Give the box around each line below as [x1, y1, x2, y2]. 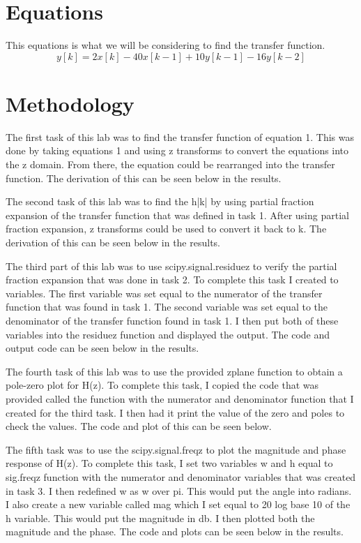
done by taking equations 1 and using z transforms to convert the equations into [6, 143, 349, 158]
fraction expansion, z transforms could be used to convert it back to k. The [6, 221, 327, 236]
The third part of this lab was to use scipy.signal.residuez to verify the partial [6, 258, 337, 273]
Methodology [6, 89, 135, 117]
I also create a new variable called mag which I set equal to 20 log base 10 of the [6, 497, 351, 512]
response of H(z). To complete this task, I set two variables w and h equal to [6, 456, 333, 470]
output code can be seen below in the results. [6, 341, 199, 355]
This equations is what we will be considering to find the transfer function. [6, 38, 325, 52]
